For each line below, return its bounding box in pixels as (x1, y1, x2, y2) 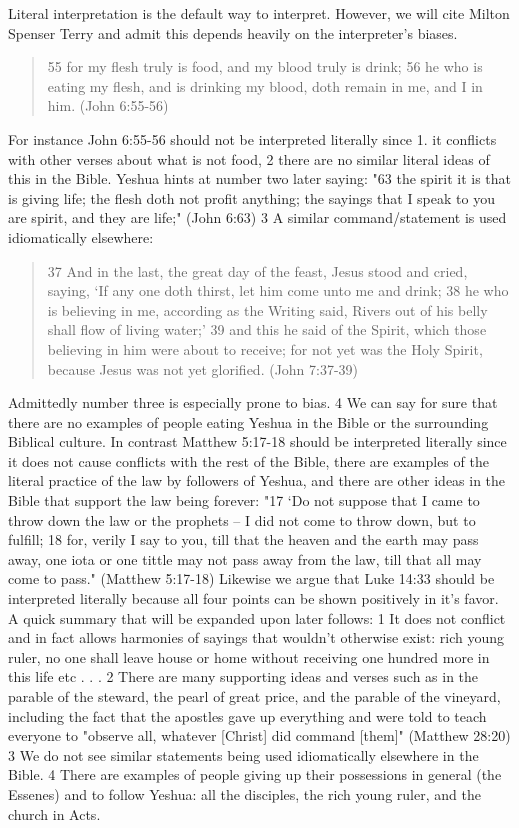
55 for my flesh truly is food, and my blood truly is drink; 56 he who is (47, 56, 483, 77)
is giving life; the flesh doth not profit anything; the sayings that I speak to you (8, 187, 495, 208)
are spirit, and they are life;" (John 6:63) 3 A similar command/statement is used (8, 207, 507, 228)
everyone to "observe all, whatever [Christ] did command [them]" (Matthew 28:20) (8, 725, 511, 746)
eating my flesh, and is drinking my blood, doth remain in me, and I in (47, 75, 483, 96)
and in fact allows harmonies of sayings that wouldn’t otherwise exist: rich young (8, 627, 505, 648)
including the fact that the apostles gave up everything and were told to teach (8, 705, 487, 726)
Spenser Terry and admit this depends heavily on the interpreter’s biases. (8, 22, 458, 43)
